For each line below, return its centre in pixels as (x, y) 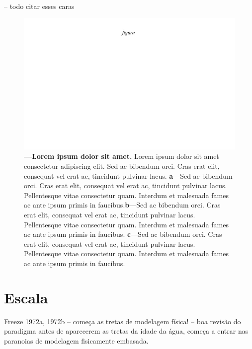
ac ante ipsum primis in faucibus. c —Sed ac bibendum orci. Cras (123, 234)
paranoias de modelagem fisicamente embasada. (76, 340)
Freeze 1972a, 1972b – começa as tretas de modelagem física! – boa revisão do (123, 321)
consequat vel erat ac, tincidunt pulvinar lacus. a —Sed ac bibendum (128, 175)
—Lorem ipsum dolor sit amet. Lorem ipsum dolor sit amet (122, 156)
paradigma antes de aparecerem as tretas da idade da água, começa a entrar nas (126, 331)
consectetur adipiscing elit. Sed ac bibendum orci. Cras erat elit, (122, 166)
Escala (26, 297)
